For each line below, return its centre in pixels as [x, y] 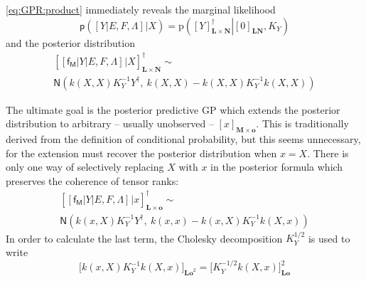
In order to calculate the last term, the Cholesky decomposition [144, 238]
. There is [328, 153]
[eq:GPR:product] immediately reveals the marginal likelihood [141, 9]
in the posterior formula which [277, 167]
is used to [329, 238]
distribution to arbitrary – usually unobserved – [110, 123]
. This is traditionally [302, 123]
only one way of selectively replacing [85, 167]
